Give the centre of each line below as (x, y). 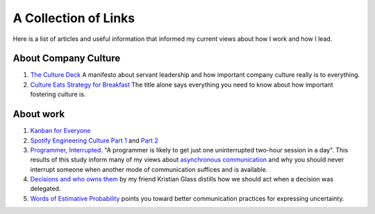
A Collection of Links (74, 18)
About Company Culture (67, 59)
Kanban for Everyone (60, 131)
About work (39, 114)
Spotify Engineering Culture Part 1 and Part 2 (94, 140)
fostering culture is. (58, 94)
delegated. (45, 189)
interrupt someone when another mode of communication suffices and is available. (149, 169)
